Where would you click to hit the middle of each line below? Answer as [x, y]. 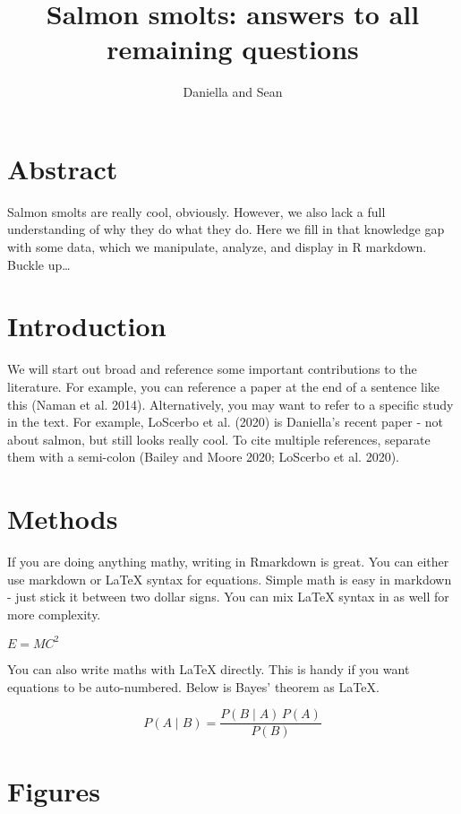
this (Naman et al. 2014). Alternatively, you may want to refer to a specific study [230, 404]
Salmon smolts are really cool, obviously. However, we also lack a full [196, 211]
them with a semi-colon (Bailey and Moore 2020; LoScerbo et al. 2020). [204, 457]
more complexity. [54, 614]
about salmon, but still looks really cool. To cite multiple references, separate [219, 439]
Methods [63, 519]
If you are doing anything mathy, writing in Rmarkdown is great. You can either [228, 562]
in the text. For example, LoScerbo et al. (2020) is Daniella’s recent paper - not [225, 422]
